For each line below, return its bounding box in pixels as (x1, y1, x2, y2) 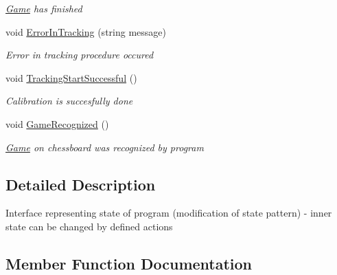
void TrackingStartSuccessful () (5, 70, 137, 85)
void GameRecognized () (5, 116, 109, 131)
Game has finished (5, 1, 82, 15)
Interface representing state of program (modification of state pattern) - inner (5, 206, 332, 220)
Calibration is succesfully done (5, 93, 133, 108)
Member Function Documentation (5, 252, 253, 274)
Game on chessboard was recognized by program (5, 140, 204, 154)
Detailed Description (5, 173, 156, 195)
